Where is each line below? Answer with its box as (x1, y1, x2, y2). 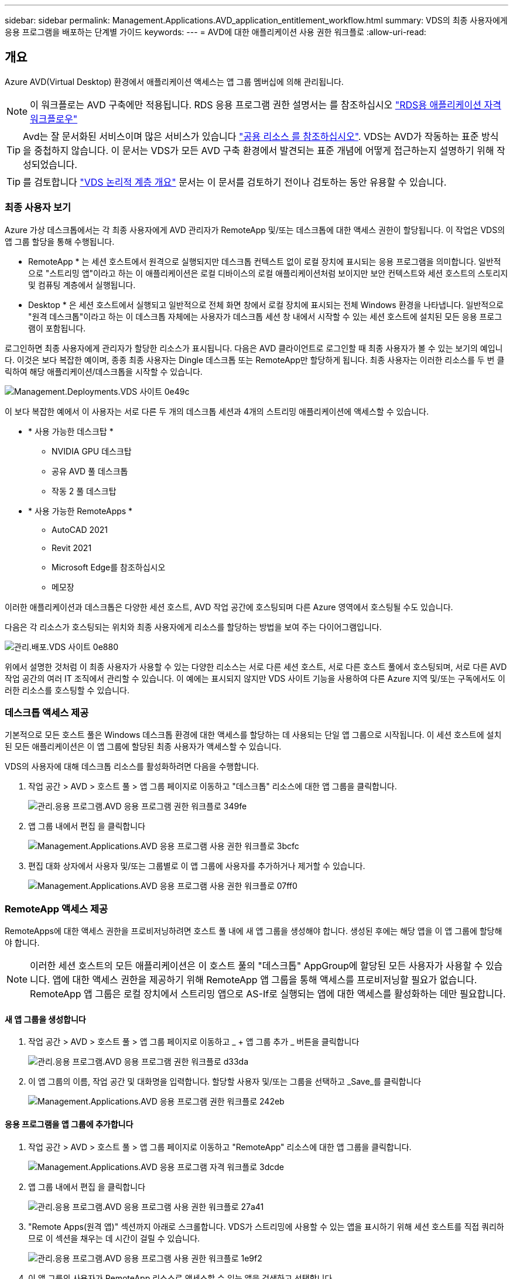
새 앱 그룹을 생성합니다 (5, 1014, 86, 1024)
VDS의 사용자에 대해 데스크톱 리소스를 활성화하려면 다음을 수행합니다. (5, 761, 259, 772)
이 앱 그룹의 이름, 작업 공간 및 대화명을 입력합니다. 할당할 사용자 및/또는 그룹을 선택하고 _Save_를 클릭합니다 (28, 1076, 422, 1087)
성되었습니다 (23, 158, 75, 170)
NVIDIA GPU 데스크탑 (52, 446, 132, 456)
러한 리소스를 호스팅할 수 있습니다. (5, 685, 129, 695)
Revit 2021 (52, 542, 92, 553)
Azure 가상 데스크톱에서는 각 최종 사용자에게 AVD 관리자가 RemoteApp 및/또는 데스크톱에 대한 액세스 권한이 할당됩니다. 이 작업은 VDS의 (5, 224, 505, 235)
